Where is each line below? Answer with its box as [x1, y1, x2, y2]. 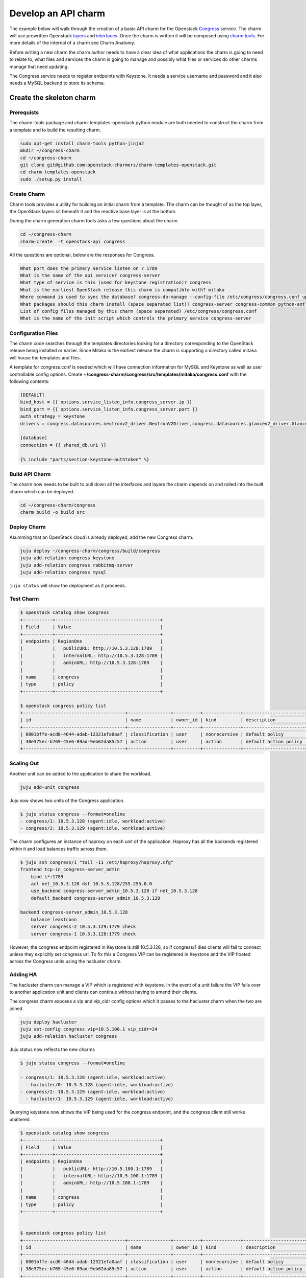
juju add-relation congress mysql [20, 569, 107, 575]
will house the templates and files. [9, 354, 81, 360]
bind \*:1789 [31, 874, 64, 879]
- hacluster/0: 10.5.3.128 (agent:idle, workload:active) [25, 1082, 174, 1087]
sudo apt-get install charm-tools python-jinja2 [20, 141, 144, 146]
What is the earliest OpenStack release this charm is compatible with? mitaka [20, 287, 225, 292]
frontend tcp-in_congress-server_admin [20, 866, 120, 873]
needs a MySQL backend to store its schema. [9, 80, 105, 86]
